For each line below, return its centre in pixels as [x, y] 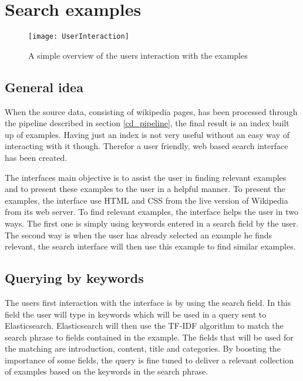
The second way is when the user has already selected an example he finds [139, 235]
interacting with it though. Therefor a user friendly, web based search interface [147, 146]
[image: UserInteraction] [79, 37]
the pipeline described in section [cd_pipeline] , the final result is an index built [147, 123]
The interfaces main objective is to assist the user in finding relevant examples [146, 177]
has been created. [36, 157]
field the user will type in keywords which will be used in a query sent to [136, 314]
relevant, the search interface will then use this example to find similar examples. [150, 246]
